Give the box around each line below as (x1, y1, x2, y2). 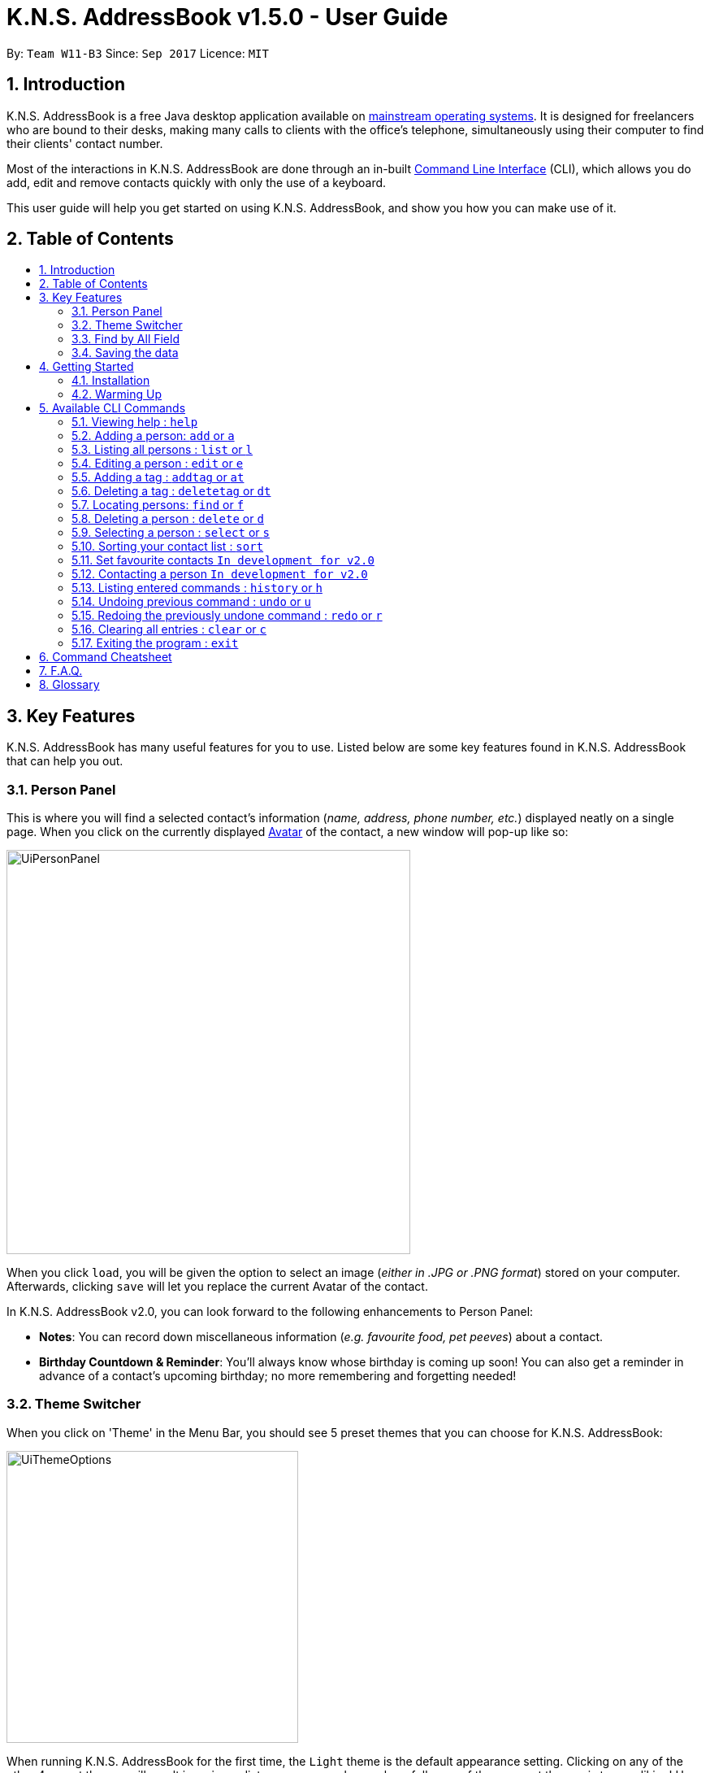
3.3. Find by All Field (71, 332, 180, 346)
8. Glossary (39, 677, 100, 692)
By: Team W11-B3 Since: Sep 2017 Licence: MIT (6, 46, 269, 60)
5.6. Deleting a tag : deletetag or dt (71, 484, 271, 499)
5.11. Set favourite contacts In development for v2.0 (71, 553, 374, 568)
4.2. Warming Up (71, 387, 162, 402)
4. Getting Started (39, 359, 134, 374)
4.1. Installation (71, 373, 150, 388)
